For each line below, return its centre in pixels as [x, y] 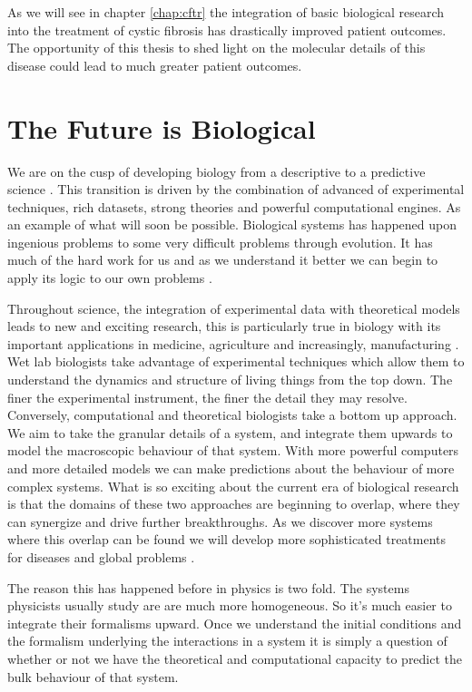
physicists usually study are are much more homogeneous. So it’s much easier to [230, 605]
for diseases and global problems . [101, 556]
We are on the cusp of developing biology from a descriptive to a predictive [216, 171]
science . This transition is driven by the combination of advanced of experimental [236, 189]
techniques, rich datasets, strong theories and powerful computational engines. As [234, 206]
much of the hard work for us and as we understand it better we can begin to [223, 260]
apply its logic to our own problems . [110, 278]
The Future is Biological [162, 127]
